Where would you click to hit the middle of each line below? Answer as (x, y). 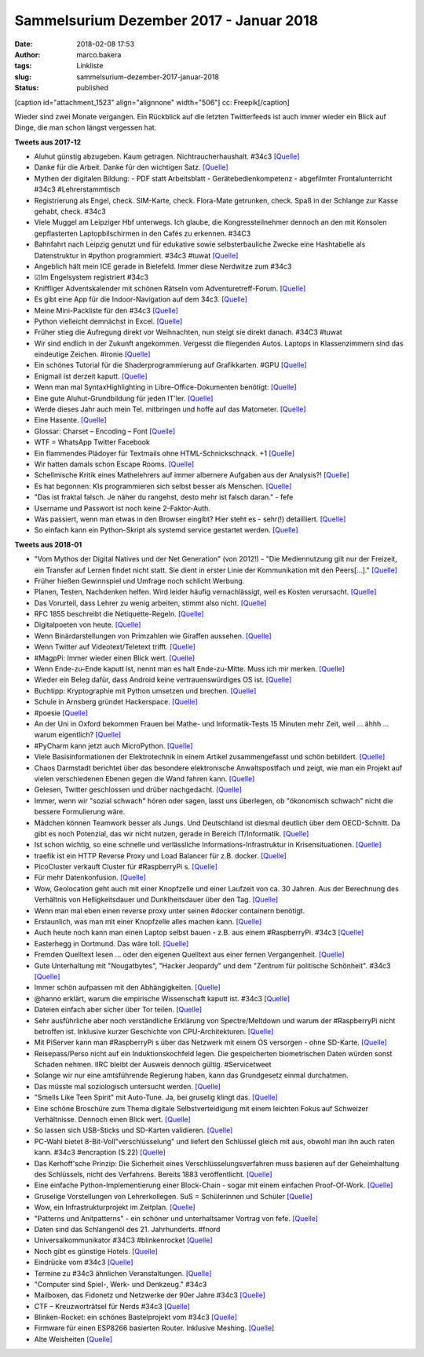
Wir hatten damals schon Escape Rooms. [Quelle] (114, 464)
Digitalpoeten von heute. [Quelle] (88, 625)
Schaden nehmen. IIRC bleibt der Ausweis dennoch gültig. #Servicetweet (153, 1065)
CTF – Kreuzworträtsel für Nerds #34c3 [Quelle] (112, 1306)
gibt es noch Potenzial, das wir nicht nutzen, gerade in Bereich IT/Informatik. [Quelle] (172, 833)
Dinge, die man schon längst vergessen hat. (86, 128)
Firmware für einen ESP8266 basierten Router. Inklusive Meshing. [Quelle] (154, 1328)
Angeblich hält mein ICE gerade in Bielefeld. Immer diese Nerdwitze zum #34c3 (163, 266)
